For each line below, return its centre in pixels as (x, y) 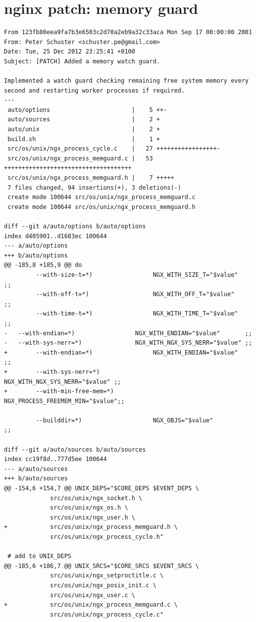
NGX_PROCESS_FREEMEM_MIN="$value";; (64, 401)
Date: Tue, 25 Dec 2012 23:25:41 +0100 (70, 52)
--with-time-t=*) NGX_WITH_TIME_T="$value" (137, 314)
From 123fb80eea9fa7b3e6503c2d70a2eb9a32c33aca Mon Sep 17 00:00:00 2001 (128, 32)
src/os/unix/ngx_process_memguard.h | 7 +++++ (91, 178)
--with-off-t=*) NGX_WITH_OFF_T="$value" (135, 294)
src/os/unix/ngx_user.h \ (93, 517)
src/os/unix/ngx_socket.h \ (96, 498)
